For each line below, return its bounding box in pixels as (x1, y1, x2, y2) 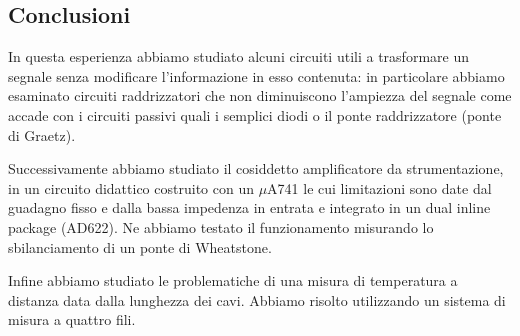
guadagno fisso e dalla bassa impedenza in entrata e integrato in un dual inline (8, 197, 491, 218)
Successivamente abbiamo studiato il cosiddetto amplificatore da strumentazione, (8, 158, 504, 179)
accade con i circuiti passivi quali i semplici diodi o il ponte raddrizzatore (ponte (8, 104, 502, 125)
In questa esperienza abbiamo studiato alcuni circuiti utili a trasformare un (8, 46, 469, 67)
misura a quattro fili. (8, 309, 136, 330)
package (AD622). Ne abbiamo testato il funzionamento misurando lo (8, 216, 434, 237)
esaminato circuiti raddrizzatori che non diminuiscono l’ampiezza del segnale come (8, 85, 512, 106)
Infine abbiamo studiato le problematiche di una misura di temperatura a (8, 270, 458, 291)
